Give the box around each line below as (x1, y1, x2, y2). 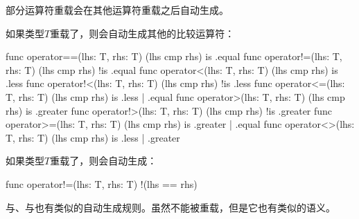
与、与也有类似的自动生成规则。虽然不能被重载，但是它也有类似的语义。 (6, 200, 335, 214)
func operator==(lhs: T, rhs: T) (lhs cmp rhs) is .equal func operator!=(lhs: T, (6, 49, 342, 64)
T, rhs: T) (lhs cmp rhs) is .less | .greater (6, 130, 180, 144)
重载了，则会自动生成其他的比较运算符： (50, 26, 235, 40)
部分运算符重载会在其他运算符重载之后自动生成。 (6, 3, 229, 17)
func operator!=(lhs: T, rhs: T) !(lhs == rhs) (6, 176, 198, 191)
